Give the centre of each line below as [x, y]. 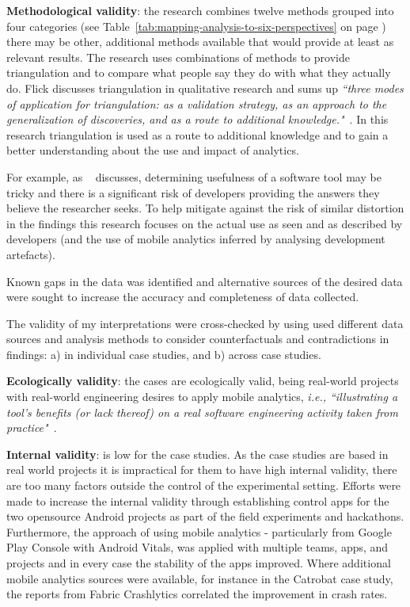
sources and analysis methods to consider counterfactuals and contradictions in [198, 339]
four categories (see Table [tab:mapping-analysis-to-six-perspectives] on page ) [196, 26]
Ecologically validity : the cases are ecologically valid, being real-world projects [203, 381]
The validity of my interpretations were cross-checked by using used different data [205, 323]
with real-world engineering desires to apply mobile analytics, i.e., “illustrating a [202, 397]
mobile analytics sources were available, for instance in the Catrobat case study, [200, 578]
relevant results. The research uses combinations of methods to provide [178, 57]
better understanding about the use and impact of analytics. [153, 150]
